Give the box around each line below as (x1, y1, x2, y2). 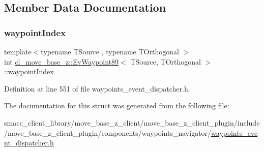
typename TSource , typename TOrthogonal (41, 46, 179, 56)
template (4, 46, 32, 56)
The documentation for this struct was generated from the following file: (4, 100, 229, 111)
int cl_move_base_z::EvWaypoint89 (4, 56, 119, 67)
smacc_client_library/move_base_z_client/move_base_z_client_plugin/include (4, 117, 260, 128)
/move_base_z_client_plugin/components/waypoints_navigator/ (4, 127, 212, 138)
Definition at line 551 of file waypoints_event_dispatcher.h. (4, 83, 190, 94)
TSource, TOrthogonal (130, 56, 201, 67)
